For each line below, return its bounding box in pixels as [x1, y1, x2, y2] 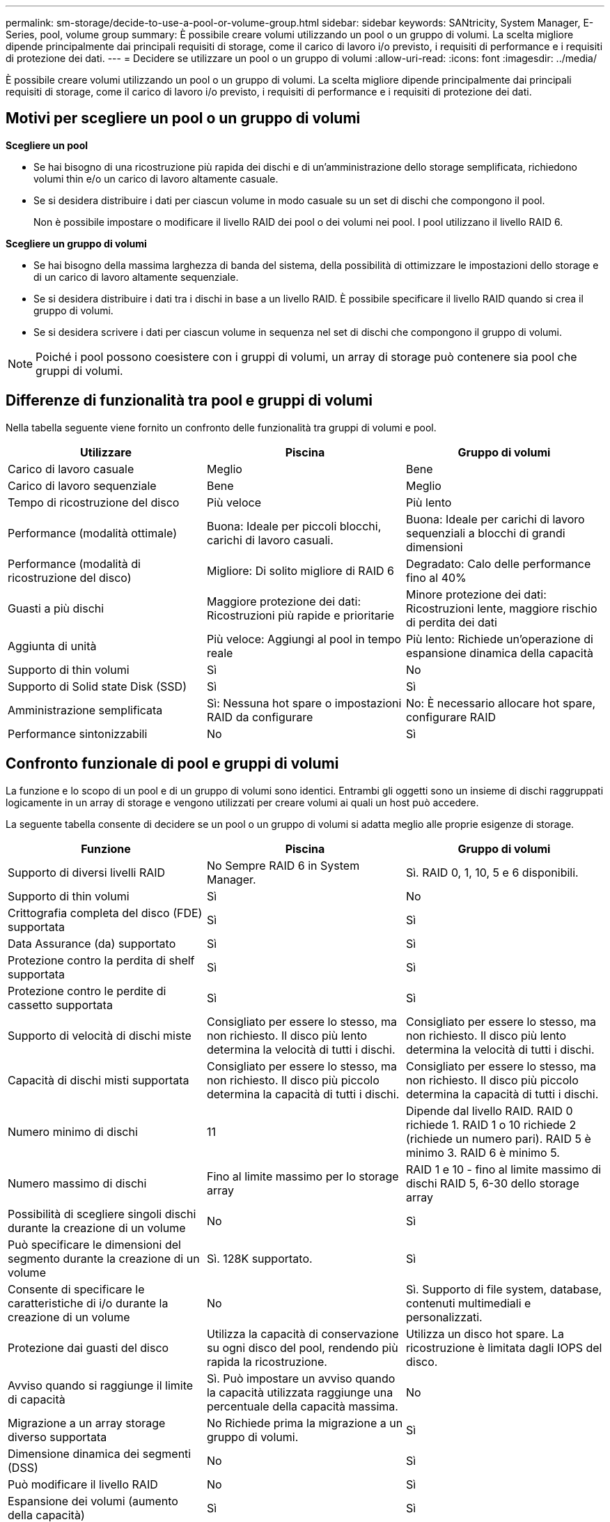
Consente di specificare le [8, 1282, 145, 1296]
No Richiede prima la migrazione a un [206, 1415, 403, 1430]
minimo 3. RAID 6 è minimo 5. [405, 1145, 560, 1160]
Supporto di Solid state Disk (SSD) [8, 679, 187, 693]
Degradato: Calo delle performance [405, 556, 591, 571]
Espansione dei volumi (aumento [8, 1493, 178, 1508]
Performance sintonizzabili [8, 726, 148, 741]
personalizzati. [405, 1309, 483, 1324]
